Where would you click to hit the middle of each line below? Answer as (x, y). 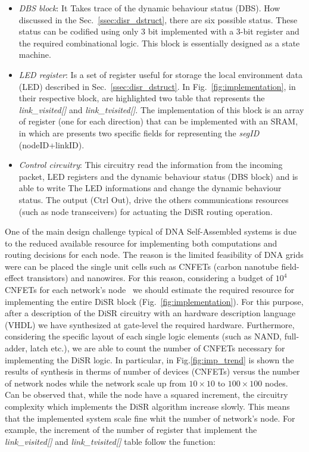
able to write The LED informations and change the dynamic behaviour (150, 188)
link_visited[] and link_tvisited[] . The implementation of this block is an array (161, 109)
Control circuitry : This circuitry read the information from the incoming (151, 165)
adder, (16, 348)
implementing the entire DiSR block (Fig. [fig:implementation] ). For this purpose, (154, 301)
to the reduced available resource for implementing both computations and (141, 243)
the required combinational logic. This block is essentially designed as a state (159, 43)
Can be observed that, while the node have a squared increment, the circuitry (146, 395)
